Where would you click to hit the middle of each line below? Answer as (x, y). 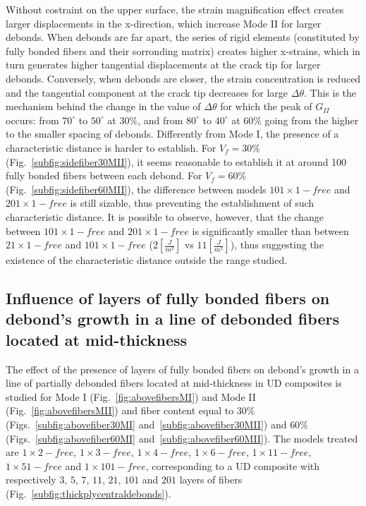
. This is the (330, 92)
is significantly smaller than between (270, 230)
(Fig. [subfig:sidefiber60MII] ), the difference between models (136, 189)
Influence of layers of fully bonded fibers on (168, 298)
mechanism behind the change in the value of (103, 106)
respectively (31, 480)
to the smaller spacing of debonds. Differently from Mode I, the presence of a (172, 134)
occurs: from (32, 120)
